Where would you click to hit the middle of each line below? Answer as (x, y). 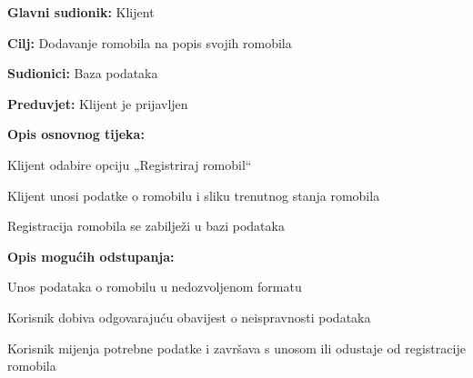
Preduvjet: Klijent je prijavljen (98, 103)
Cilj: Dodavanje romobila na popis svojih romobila (150, 42)
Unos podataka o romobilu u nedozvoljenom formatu (155, 287)
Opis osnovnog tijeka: (76, 134)
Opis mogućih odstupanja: (91, 256)
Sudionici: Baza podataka (83, 73)
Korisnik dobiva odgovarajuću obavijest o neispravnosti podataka (189, 317)
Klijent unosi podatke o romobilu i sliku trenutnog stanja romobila (194, 195)
